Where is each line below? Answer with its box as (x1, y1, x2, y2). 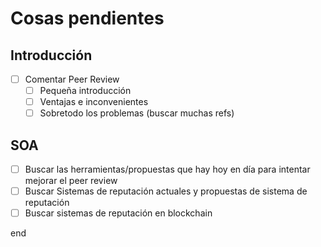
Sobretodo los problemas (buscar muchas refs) (39, 107, 235, 119)
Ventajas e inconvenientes (39, 96, 149, 108)
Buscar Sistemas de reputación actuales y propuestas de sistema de (24, 185, 308, 197)
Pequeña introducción (39, 85, 132, 97)
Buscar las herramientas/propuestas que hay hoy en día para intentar (24, 163, 311, 176)
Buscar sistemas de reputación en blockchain (24, 207, 213, 219)
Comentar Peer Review (24, 73, 120, 85)
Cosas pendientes (10, 7, 165, 30)
